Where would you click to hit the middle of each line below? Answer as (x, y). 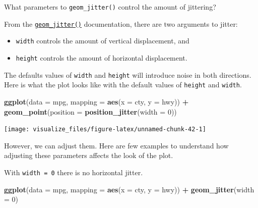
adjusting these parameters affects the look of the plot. (89, 155)
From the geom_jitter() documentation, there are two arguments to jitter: (121, 23)
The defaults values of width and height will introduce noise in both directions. (128, 74)
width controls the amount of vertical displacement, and (103, 41)
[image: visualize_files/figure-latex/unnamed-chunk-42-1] (105, 129)
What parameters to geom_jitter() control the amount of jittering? (110, 7)
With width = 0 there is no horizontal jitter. (74, 172)
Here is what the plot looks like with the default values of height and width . (123, 85)
